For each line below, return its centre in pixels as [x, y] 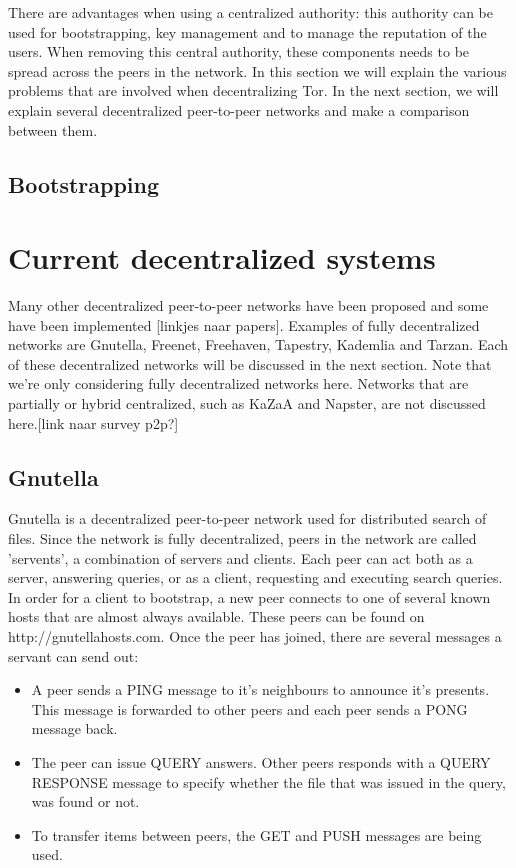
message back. [74, 728]
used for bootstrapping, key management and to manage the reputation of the [247, 31]
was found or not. [85, 801]
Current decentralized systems [222, 257]
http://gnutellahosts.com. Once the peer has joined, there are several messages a [255, 635]
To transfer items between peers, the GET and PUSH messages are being [256, 834]
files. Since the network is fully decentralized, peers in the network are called [242, 538]
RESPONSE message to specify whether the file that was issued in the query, [268, 781]
